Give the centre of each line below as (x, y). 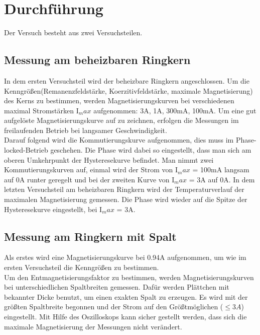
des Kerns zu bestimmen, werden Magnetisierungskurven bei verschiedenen (119, 100)
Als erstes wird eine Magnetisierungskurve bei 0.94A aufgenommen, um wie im (125, 257)
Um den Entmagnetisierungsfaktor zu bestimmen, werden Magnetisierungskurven (129, 277)
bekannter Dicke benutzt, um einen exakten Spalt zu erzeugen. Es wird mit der (126, 296)
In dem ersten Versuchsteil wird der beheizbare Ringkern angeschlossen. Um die (127, 80)
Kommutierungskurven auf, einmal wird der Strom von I (91, 170)
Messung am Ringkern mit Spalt (90, 236)
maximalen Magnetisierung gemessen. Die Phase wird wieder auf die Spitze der (126, 199)
